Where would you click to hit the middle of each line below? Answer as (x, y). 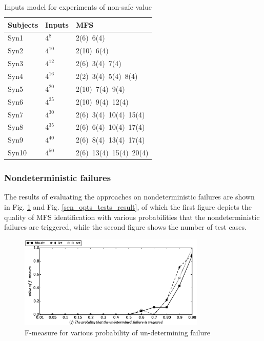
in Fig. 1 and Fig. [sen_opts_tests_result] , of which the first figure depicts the (128, 206)
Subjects (23, 24)
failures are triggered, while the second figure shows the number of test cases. (125, 227)
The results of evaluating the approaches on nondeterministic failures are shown (129, 197)
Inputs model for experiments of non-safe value (78, 7)
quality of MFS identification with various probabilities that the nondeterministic (132, 217)
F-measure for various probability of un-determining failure (117, 332)
